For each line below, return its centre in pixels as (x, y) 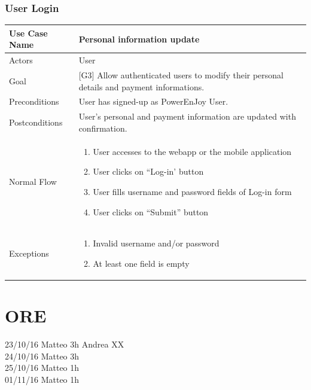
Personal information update (139, 39)
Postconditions (36, 122)
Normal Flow (33, 182)
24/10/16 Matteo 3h (42, 356)
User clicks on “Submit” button (151, 211)
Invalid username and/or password (156, 243)
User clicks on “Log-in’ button (148, 171)
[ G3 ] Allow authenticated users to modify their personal (181, 75)
